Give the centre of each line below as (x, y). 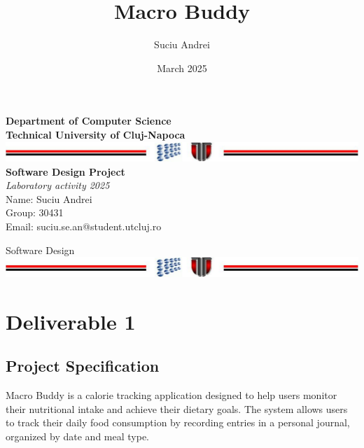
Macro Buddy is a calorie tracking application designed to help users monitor (171, 394)
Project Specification (83, 366)
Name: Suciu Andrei (49, 198)
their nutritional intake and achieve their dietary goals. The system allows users (177, 408)
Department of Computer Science (89, 121)
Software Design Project (65, 171)
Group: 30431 (35, 212)
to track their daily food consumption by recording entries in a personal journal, (178, 422)
